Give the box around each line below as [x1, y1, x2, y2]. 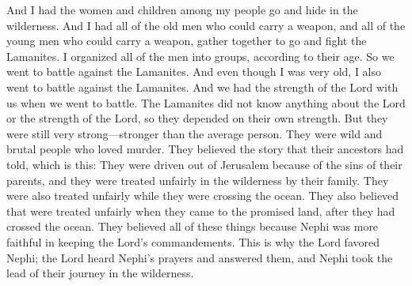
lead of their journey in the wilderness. [6, 265, 194, 281]
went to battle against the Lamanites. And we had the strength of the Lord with [6, 78, 399, 95]
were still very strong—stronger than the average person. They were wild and [6, 125, 383, 141]
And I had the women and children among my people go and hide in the [6, 2, 358, 17]
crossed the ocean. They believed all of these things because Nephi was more [6, 218, 379, 235]
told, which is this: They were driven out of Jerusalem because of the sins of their [6, 156, 402, 172]
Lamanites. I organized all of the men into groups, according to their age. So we [6, 47, 395, 64]
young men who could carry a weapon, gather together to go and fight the [6, 32, 367, 49]
